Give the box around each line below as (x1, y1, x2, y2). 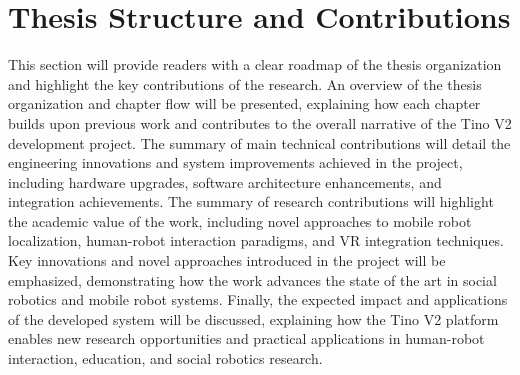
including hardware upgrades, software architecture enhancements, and (8, 171, 442, 192)
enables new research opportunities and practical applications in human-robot (8, 328, 485, 349)
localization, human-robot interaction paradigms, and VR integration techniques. (8, 230, 505, 251)
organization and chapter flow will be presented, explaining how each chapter (8, 93, 481, 114)
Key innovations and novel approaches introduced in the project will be (8, 250, 446, 271)
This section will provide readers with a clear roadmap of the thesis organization (8, 54, 502, 75)
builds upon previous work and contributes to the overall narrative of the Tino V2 (8, 112, 512, 133)
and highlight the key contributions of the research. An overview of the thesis (8, 73, 482, 94)
